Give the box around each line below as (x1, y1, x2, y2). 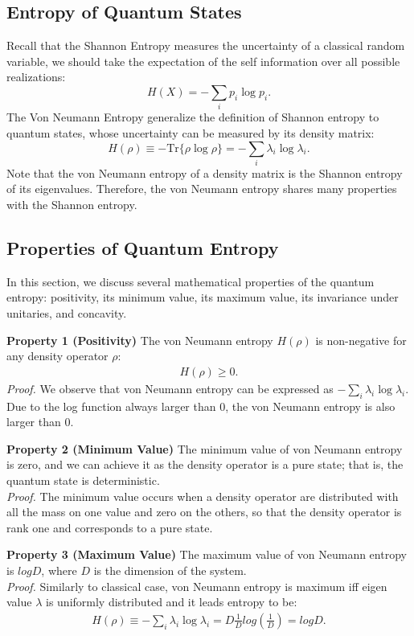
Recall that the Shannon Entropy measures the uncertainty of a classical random (6, 37, 405, 54)
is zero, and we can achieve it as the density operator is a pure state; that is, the (6, 456, 404, 473)
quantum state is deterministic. (6, 471, 160, 488)
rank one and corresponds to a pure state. (6, 519, 213, 535)
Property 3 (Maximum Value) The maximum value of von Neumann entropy (6, 546, 407, 563)
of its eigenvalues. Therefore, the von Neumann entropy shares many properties (6, 180, 397, 197)
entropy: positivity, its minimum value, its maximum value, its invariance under (6, 289, 399, 306)
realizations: (6, 68, 66, 85)
